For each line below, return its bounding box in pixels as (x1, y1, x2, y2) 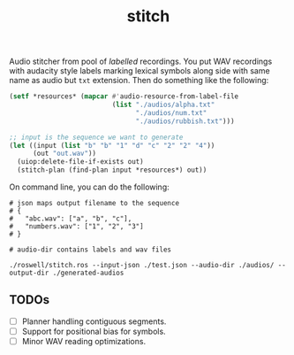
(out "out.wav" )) (32, 149, 97, 158)
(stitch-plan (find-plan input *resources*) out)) (17, 166, 207, 174)
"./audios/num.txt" (135, 108, 207, 117)
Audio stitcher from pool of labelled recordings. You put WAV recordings (9, 56, 273, 67)
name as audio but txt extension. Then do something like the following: (9, 75, 269, 86)
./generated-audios (52, 268, 124, 278)
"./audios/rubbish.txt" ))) (135, 117, 236, 126)
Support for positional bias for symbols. (21, 326, 166, 336)
